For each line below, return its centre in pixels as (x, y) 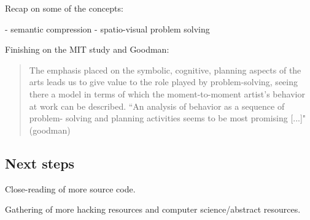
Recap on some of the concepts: (64, 8)
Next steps (40, 163)
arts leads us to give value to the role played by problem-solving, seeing (163, 82)
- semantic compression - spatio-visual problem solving (107, 28)
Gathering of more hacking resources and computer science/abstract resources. (153, 209)
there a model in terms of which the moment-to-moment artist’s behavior (167, 93)
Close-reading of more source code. (70, 188)
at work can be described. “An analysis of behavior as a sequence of (157, 106)
